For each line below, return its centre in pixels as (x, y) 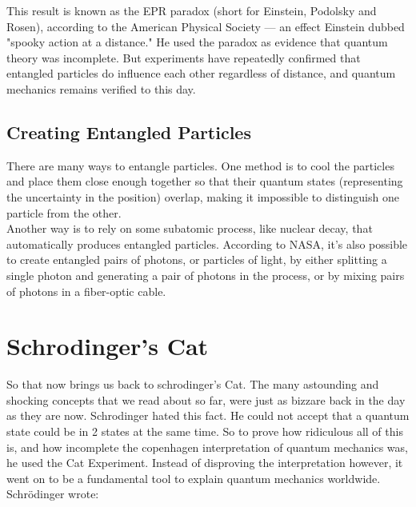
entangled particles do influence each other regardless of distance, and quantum (201, 73)
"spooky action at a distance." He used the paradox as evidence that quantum (197, 42)
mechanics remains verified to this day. (101, 88)
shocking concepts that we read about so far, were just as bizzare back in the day (206, 399)
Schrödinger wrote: (53, 494)
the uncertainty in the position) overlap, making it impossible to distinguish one (203, 196)
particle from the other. (64, 212)
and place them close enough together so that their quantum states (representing (205, 181)
